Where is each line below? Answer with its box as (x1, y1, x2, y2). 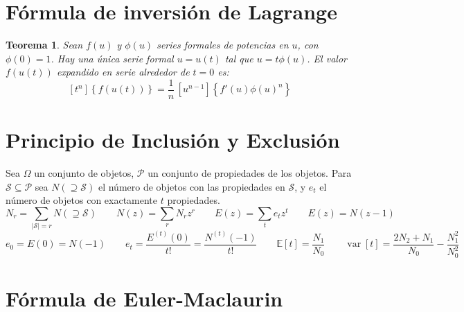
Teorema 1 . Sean (6, 37, 83, 52)
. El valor (307, 51, 347, 65)
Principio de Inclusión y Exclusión (6, 125, 340, 154)
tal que (224, 51, 253, 65)
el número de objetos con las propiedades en (98, 179, 285, 193)
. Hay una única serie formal (51, 51, 174, 65)
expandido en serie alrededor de (56, 64, 190, 79)
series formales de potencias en (157, 37, 289, 52)
